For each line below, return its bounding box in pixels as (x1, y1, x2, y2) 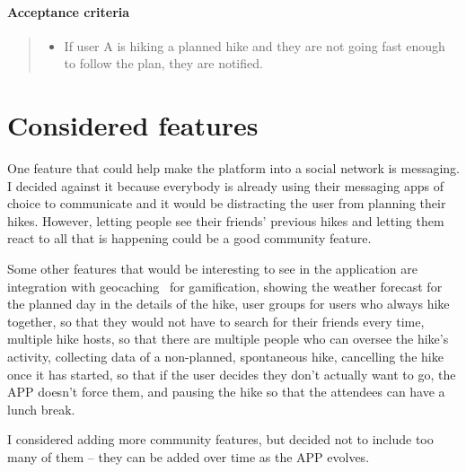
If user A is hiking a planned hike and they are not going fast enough (64, 36, 445, 55)
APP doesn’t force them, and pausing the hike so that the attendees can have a (7, 382, 445, 401)
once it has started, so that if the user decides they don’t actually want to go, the (7, 364, 456, 383)
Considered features (7, 107, 259, 144)
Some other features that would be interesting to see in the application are (7, 259, 418, 278)
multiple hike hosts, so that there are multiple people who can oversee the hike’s (7, 329, 449, 348)
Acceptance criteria (7, 2, 130, 21)
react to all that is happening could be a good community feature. (7, 229, 372, 248)
